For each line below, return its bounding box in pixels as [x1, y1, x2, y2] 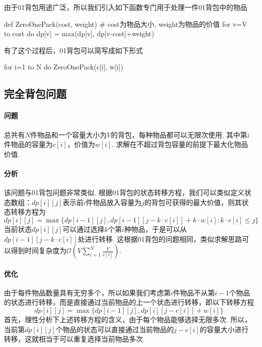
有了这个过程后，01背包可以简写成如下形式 [4, 45, 143, 55]
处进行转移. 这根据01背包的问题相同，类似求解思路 [77, 233, 242, 244]
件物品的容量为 [4, 139, 53, 149]
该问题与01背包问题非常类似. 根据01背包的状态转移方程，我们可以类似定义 [4, 187, 245, 198]
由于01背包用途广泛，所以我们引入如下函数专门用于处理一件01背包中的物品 [4, 2, 247, 12]
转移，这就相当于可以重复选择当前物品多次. [4, 334, 145, 344]
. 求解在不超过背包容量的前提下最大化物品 [112, 139, 248, 149]
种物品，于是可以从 [124, 223, 187, 234]
